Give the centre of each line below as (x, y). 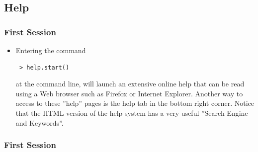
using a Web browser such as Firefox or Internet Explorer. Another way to (129, 93)
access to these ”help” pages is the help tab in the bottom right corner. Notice (135, 103)
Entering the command (51, 50)
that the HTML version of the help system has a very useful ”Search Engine (132, 113)
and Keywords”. (40, 122)
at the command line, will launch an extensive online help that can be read (130, 84)
